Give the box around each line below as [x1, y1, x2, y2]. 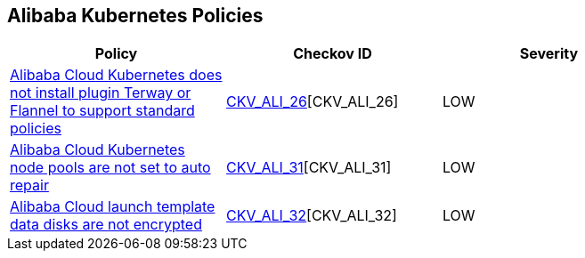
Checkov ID [293, 44, 372, 63]
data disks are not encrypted [10, 215, 202, 234]
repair [10, 176, 49, 195]
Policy [94, 44, 138, 63]
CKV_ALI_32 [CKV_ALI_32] [225, 206, 397, 225]
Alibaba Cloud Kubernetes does [10, 66, 223, 85]
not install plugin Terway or [10, 84, 191, 102]
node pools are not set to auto [10, 158, 211, 177]
